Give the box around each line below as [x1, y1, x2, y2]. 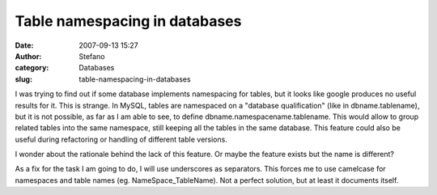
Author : [15, 51, 42, 61]
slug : [15, 74, 32, 84]
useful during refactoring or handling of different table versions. [15, 134, 228, 144]
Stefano [78, 51, 105, 61]
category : [15, 63, 49, 73]
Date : [15, 40, 34, 50]
